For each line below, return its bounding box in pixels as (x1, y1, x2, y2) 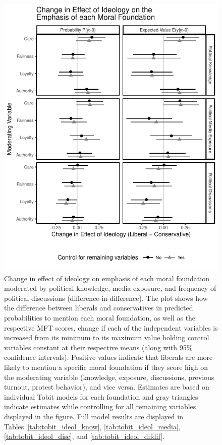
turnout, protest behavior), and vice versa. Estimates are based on (4, 382, 209, 392)
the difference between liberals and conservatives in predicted (4, 302, 193, 313)
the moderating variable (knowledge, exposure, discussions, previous (4, 371, 214, 382)
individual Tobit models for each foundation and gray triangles (4, 391, 198, 402)
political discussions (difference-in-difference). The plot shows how (4, 292, 208, 303)
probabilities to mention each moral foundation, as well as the (4, 312, 196, 323)
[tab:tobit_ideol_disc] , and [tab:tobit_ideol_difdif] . (4, 431, 164, 441)
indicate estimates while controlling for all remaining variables (4, 401, 196, 412)
